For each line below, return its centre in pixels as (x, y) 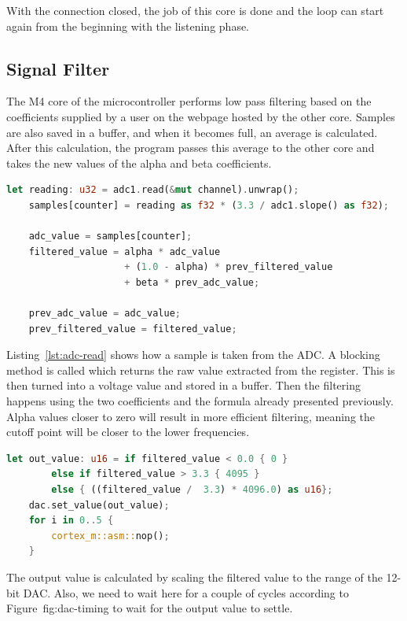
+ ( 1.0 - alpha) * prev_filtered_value (229, 267)
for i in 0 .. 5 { (71, 521)
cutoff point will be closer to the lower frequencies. (128, 432)
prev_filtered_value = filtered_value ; (133, 329)
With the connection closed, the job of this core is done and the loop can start (195, 10)
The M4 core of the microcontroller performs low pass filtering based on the (189, 101)
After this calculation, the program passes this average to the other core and (191, 148)
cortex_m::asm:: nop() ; (110, 536)
